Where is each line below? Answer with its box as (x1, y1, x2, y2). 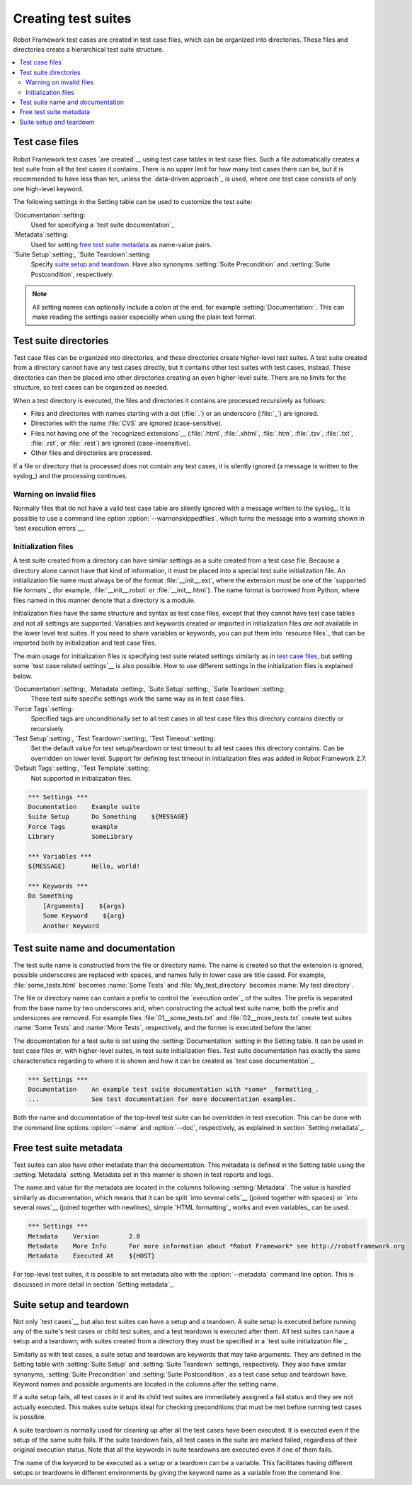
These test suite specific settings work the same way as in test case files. (30, 694, 246, 703)
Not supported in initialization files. (30, 774, 132, 782)
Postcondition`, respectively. (30, 270, 114, 278)
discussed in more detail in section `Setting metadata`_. (13, 1280, 175, 1289)
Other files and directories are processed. (30, 448, 153, 457)
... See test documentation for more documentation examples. (28, 1095, 297, 1103)
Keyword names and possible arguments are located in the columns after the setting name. (13, 1379, 279, 1388)
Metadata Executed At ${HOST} (28, 1252, 156, 1260)
